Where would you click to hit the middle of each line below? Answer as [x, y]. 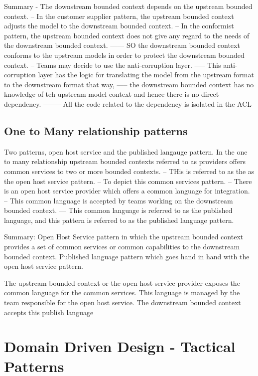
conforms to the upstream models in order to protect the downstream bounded [124, 55]
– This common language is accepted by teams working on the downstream [119, 200]
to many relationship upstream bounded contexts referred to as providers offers [125, 161]
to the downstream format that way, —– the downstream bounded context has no [129, 84]
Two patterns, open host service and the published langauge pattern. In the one [126, 151]
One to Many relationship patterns [96, 130]
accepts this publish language [49, 312]
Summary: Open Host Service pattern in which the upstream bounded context [124, 237]
